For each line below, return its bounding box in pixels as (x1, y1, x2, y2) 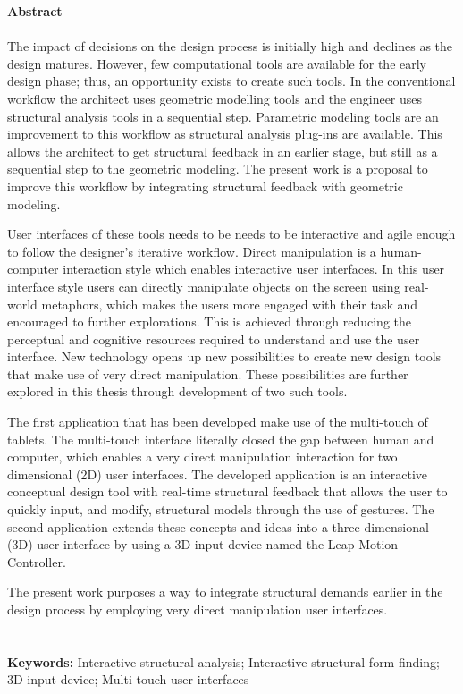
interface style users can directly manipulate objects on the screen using (7, 276, 400, 295)
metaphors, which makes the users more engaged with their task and (41, 294, 418, 313)
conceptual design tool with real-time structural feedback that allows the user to (7, 482, 448, 501)
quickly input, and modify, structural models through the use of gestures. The (7, 500, 434, 519)
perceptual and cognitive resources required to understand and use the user (7, 329, 420, 348)
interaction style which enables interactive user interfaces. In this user (63, 259, 445, 278)
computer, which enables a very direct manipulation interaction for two (7, 447, 398, 466)
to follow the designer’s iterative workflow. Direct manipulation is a (7, 241, 376, 260)
